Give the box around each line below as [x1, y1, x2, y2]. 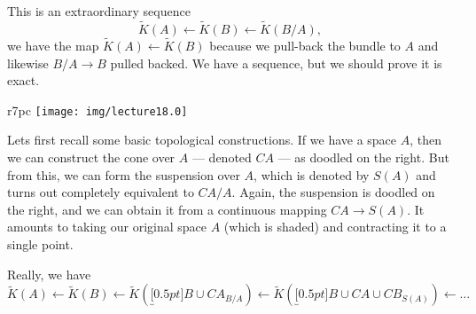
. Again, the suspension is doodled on [231, 183, 435, 201]
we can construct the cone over [7, 148, 176, 167]
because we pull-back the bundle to [209, 36, 401, 55]
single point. [7, 235, 74, 254]
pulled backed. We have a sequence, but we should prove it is [110, 53, 442, 72]
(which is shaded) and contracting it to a [223, 217, 447, 236]
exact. [7, 71, 40, 90]
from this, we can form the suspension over [7, 165, 240, 184]
